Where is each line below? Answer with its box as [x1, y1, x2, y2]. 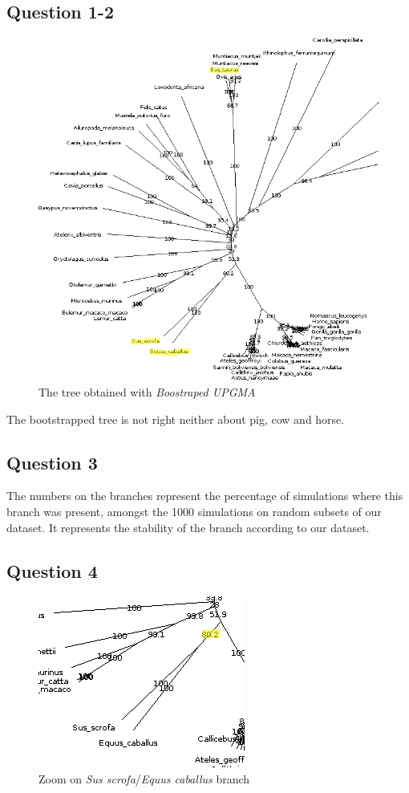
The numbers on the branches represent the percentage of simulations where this [6, 487, 403, 504]
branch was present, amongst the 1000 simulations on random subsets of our [6, 502, 382, 519]
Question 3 [6, 449, 98, 474]
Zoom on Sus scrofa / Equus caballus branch [38, 770, 250, 787]
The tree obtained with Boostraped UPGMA [38, 384, 256, 400]
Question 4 [6, 558, 98, 583]
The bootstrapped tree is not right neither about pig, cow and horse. [6, 410, 345, 427]
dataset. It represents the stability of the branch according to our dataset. [6, 518, 370, 535]
